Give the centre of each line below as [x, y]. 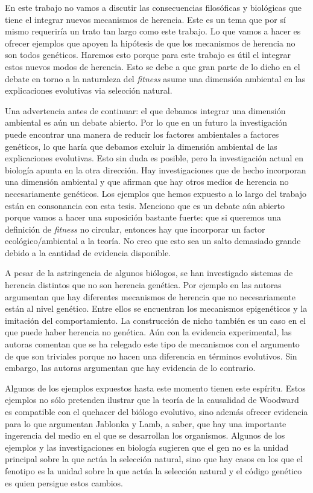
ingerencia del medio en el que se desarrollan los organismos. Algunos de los [145, 435]
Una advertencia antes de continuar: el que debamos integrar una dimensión [145, 110]
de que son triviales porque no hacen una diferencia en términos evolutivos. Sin [151, 356]
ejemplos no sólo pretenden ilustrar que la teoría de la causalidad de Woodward [152, 400]
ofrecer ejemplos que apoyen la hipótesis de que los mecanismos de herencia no [150, 43]
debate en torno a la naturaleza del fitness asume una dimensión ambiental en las [155, 78]
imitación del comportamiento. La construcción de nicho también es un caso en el [156, 320]
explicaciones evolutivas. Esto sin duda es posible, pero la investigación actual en [154, 158]
